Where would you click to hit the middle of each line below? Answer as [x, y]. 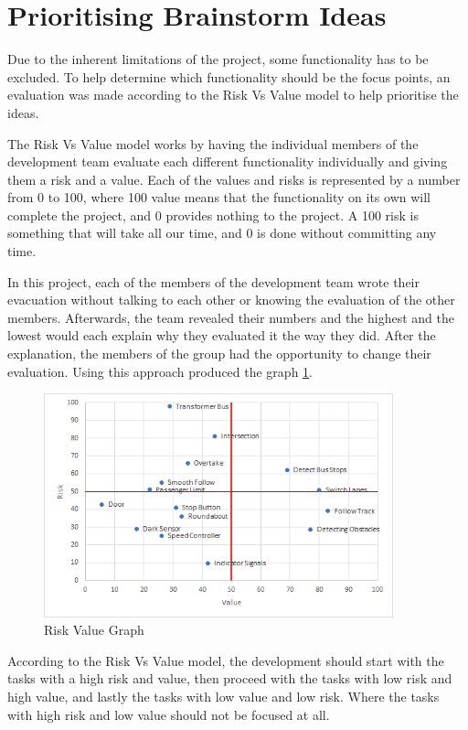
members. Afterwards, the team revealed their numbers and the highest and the [231, 317]
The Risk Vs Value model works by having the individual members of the [213, 143]
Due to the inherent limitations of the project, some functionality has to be [218, 59]
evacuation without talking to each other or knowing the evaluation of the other [231, 300]
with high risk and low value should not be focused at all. [169, 714]
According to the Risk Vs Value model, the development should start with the [226, 660]
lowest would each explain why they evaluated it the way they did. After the [222, 335]
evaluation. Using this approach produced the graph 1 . [160, 371]
